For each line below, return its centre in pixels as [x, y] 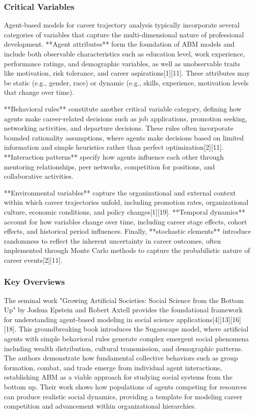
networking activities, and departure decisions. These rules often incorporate [119, 128]
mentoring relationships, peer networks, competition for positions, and [109, 166]
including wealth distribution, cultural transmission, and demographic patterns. [124, 348]
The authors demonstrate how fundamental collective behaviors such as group [121, 358]
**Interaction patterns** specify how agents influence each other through [114, 156]
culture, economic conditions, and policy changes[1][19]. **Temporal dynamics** [125, 211]
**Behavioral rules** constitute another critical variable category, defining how [123, 108]
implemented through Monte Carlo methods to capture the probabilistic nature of [127, 250]
